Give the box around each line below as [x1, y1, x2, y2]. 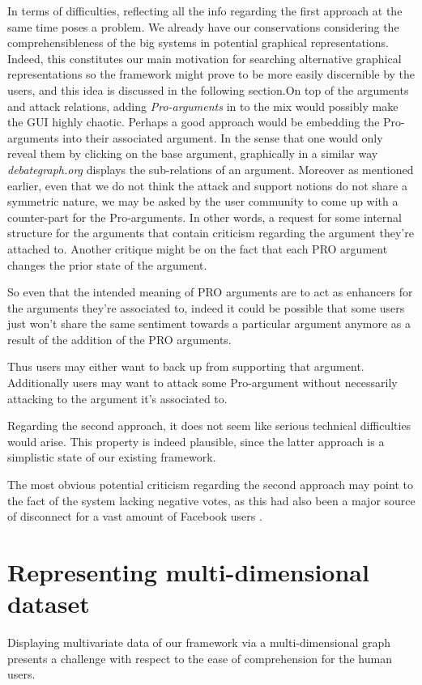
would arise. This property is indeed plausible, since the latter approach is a [7, 432, 385, 449]
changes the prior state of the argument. [7, 256, 207, 273]
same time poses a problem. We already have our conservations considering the [7, 18, 399, 35]
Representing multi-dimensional [7, 555, 369, 588]
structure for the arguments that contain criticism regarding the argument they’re [7, 224, 414, 241]
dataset [7, 587, 90, 620]
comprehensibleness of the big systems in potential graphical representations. [7, 34, 389, 51]
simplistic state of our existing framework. [7, 449, 216, 466]
